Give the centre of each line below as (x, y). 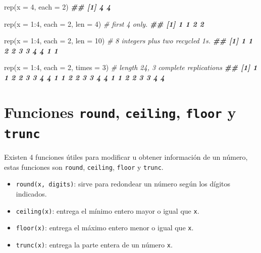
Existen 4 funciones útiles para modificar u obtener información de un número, (126, 157)
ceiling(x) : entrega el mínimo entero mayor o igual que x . (108, 210)
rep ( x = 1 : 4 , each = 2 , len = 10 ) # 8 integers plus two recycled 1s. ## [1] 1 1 (128, 41)
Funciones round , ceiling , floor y (120, 112)
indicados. (31, 194)
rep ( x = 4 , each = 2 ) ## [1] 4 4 (57, 7)
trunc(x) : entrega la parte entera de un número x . (94, 244)
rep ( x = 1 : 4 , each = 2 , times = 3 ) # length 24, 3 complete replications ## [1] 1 (131, 67)
